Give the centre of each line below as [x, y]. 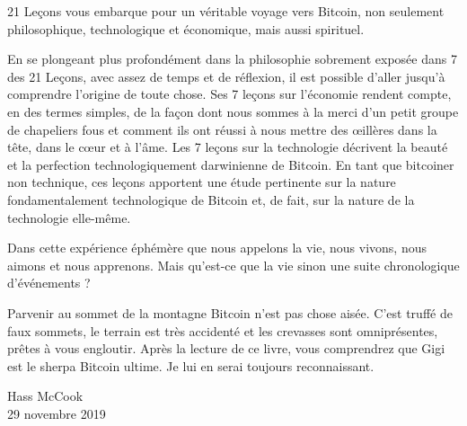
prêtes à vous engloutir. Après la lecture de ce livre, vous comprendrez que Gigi [226, 348]
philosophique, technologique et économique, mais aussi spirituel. [186, 28]
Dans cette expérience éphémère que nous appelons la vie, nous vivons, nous [217, 248]
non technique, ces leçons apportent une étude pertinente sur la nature [202, 182]
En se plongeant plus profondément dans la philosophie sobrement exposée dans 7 [232, 59]
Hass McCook [45, 396]
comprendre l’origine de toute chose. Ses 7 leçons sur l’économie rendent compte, [229, 94]
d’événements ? [49, 283]
